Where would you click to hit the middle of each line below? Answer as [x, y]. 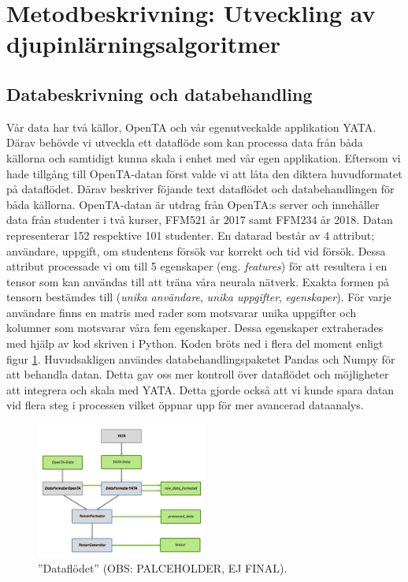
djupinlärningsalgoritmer [144, 44]
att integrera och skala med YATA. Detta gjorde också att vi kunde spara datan [200, 389]
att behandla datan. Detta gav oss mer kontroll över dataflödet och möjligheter [198, 374]
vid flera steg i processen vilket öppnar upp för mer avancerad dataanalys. [185, 405]
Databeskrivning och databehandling [159, 93]
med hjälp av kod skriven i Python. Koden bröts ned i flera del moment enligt [195, 343]
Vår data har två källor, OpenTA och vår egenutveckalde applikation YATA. [191, 127]
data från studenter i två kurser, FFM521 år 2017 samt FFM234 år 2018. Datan [200, 220]
